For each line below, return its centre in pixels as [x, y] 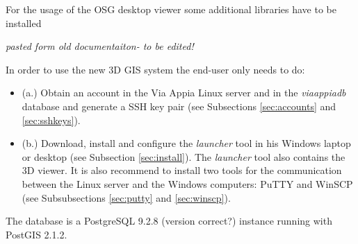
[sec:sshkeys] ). [51, 120]
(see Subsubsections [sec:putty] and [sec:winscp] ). [126, 197]
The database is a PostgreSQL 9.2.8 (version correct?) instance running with [169, 221]
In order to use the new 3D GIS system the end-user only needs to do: [155, 69]
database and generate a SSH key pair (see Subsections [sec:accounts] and [179, 106]
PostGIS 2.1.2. [36, 234]
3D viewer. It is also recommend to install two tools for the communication [182, 170]
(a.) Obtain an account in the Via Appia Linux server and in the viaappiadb [184, 93]
